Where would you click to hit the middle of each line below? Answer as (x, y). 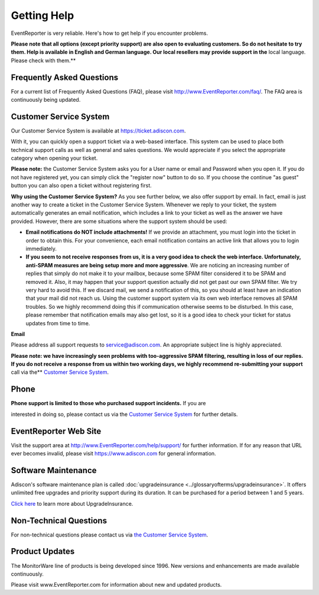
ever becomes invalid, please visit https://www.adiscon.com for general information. (113, 454)
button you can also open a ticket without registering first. (81, 186)
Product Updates (43, 552)
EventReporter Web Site (56, 431)
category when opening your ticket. (54, 158)
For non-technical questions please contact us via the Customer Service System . (110, 535)
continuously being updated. (46, 100)
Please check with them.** (43, 60)
